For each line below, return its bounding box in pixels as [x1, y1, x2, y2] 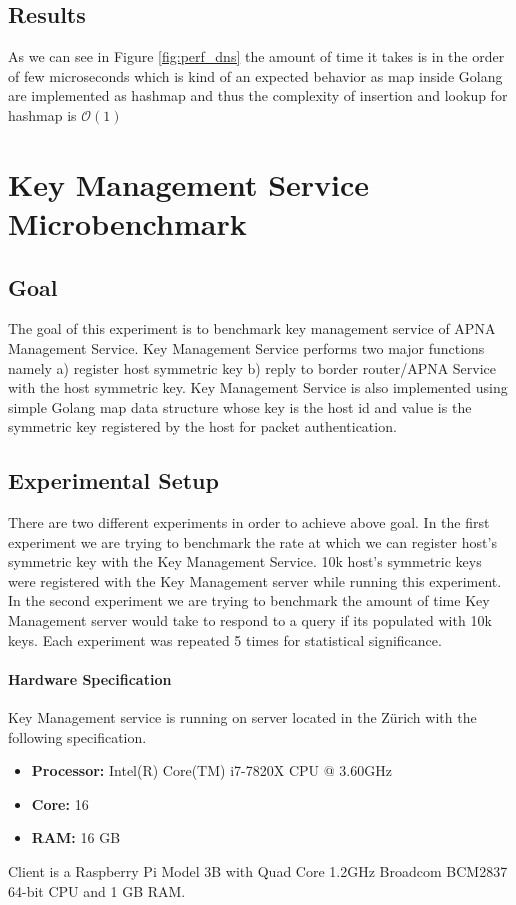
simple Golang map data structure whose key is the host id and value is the [8, 396, 472, 417]
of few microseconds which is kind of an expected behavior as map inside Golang [8, 65, 503, 86]
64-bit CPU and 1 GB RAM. [8, 880, 186, 901]
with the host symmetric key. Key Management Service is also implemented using [8, 377, 508, 398]
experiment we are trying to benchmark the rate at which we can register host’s [8, 531, 497, 552]
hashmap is [8, 104, 77, 125]
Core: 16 [31, 793, 89, 814]
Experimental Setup [8, 465, 219, 496]
